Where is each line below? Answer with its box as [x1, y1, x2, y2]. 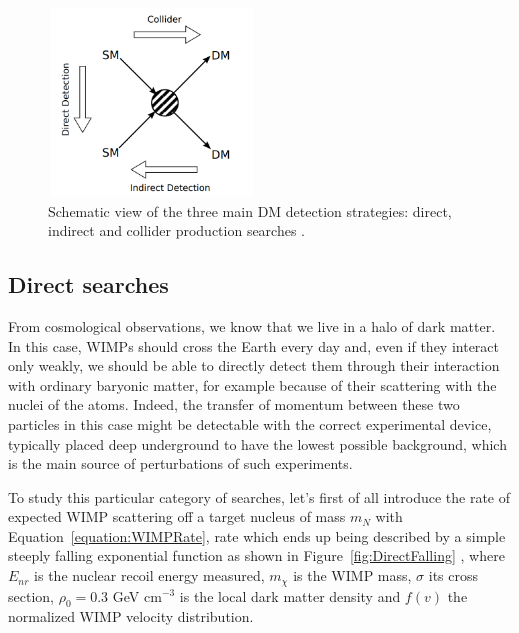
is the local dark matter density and [179, 585, 401, 606]
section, [8, 585, 54, 606]
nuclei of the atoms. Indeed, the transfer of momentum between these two [8, 394, 460, 415]
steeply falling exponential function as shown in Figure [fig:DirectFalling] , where [8, 545, 505, 566]
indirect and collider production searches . [48, 220, 306, 241]
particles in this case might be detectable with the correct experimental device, [8, 413, 492, 434]
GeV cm [112, 585, 162, 606]
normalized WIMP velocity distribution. [8, 606, 254, 627]
